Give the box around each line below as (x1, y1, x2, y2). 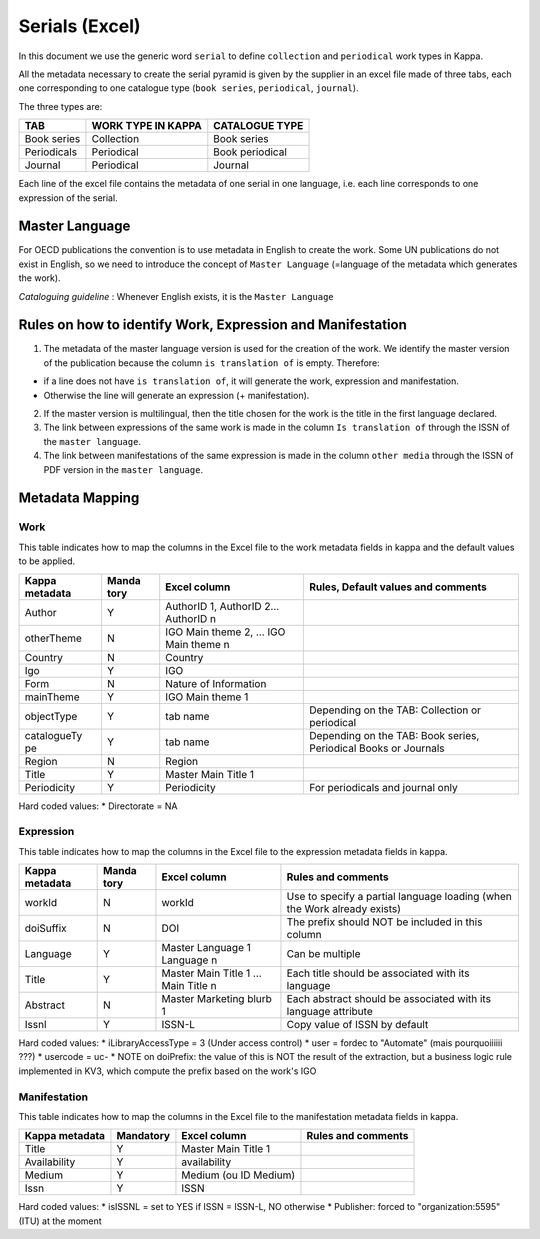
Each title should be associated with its (286, 966, 470, 980)
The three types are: (18, 100, 103, 112)
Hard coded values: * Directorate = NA (18, 800, 178, 812)
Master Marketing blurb (161, 992, 272, 1006)
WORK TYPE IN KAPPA (91, 119, 202, 133)
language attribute (286, 1005, 374, 1019)
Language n (161, 953, 218, 967)
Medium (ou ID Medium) (181, 1168, 296, 1182)
